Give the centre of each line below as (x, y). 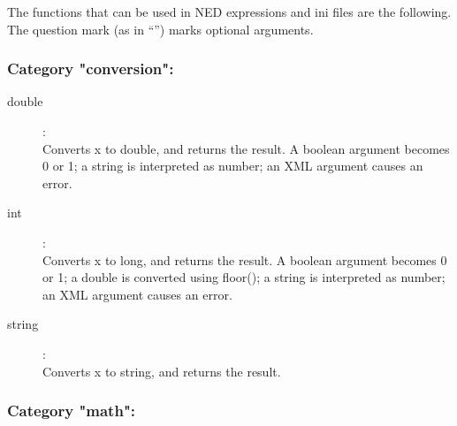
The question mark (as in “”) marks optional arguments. (160, 29)
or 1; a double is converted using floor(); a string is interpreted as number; (244, 277)
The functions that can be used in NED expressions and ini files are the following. (229, 11)
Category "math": (71, 411)
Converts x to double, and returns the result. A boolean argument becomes (246, 148)
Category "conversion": (91, 68)
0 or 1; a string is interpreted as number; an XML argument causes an (233, 166)
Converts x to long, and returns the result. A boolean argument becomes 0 (245, 259)
